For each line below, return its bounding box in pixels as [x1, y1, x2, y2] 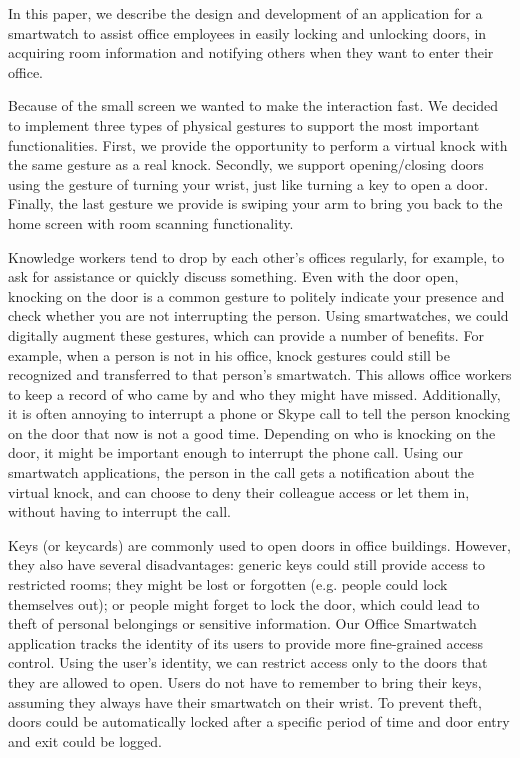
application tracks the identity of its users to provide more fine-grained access [8, 632, 484, 653]
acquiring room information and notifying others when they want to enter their [8, 42, 494, 63]
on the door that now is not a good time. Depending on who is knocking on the [8, 422, 496, 443]
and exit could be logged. [8, 730, 163, 751]
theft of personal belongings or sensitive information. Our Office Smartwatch [8, 613, 477, 634]
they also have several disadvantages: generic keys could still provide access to [8, 554, 486, 575]
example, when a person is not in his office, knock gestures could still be [8, 344, 450, 365]
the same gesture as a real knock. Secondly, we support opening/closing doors [8, 154, 484, 175]
